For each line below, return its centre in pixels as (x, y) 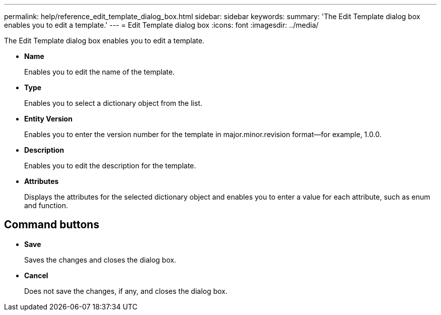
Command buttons (52, 225)
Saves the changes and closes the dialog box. (100, 260)
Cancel (36, 275)
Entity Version (48, 119)
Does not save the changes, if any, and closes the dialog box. (126, 291)
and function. (46, 205)
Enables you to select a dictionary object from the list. (113, 103)
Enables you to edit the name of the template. (99, 72)
